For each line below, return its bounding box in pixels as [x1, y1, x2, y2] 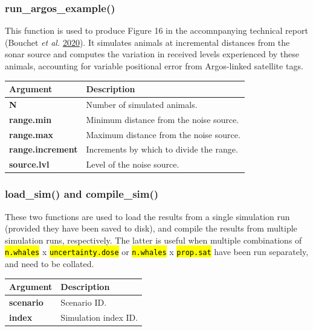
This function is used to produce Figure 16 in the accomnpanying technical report [5, 24, 308, 37]
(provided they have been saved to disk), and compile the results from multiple [5, 222, 297, 235]
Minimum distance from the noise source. [86, 113, 239, 125]
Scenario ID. [60, 296, 107, 308]
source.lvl [9, 158, 50, 171]
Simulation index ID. [60, 311, 138, 323]
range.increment [9, 143, 78, 156]
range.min [9, 113, 52, 125]
